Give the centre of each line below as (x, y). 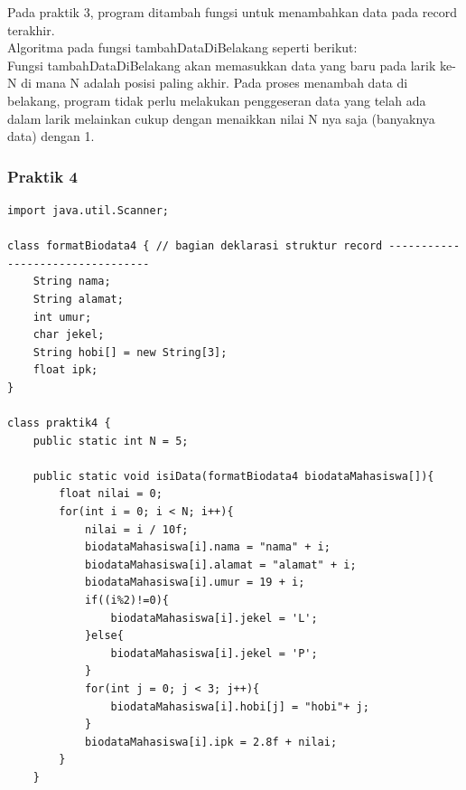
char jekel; (69, 335)
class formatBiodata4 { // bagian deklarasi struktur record (195, 246)
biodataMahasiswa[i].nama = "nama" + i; (207, 547)
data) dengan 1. (51, 136)
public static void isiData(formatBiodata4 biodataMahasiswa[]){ (233, 476)
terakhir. (31, 29)
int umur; (62, 317)
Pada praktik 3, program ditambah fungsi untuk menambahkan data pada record (232, 12)
